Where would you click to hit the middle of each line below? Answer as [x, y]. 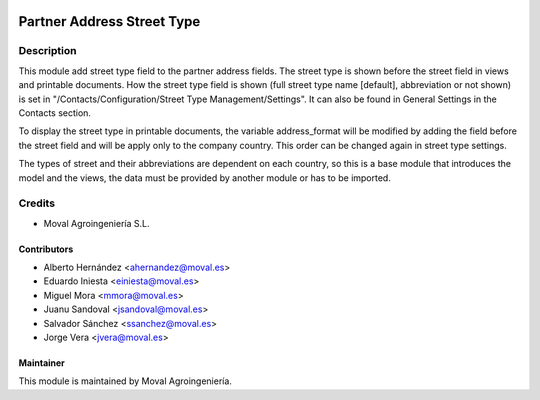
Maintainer [41, 362]
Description [47, 51]
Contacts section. [55, 112]
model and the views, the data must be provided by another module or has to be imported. [205, 177]
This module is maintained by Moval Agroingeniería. [125, 381]
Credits [36, 203]
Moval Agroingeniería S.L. [96, 223]
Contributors [46, 249]
